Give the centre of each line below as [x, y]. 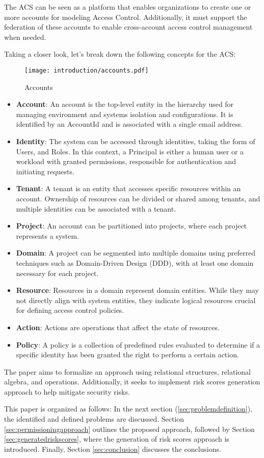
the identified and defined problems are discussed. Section [94, 419]
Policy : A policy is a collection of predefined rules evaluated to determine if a [138, 344]
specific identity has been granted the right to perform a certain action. [127, 354]
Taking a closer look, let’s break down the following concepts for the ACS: [120, 54]
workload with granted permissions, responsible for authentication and [126, 161]
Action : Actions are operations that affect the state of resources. [118, 327]
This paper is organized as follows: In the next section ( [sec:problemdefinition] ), [128, 409]
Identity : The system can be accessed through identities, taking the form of [136, 141]
